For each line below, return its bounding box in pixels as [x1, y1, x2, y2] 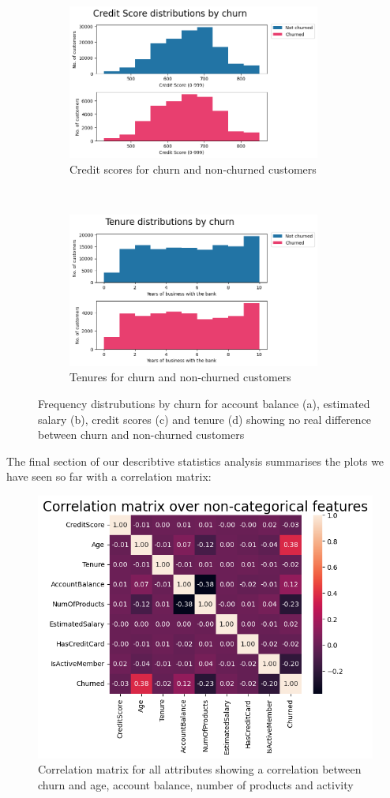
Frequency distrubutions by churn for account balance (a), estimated [38, 395, 370, 411]
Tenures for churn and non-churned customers [69, 369, 291, 385]
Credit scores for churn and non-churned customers [69, 160, 317, 177]
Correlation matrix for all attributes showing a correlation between [38, 761, 362, 777]
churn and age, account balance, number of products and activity [38, 776, 354, 792]
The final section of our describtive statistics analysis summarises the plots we [6, 452, 384, 469]
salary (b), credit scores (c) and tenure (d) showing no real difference [38, 410, 372, 427]
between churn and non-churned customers [38, 426, 245, 443]
